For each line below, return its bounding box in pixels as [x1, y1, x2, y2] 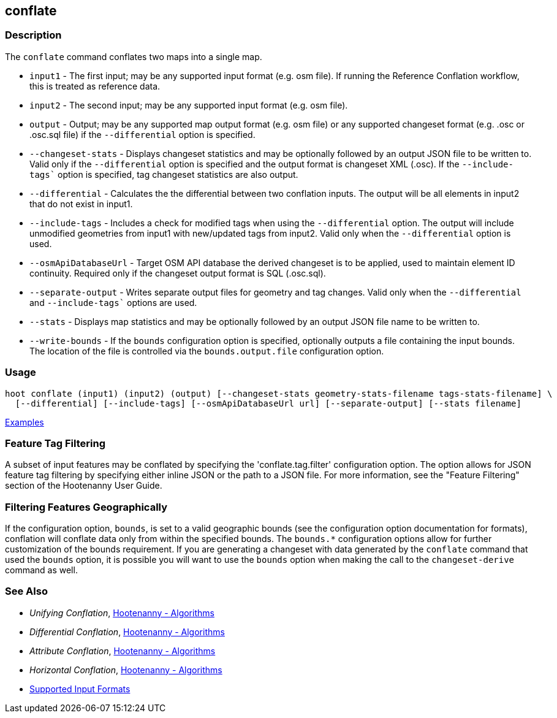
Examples [5, 416, 44, 427]
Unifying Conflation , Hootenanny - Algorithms [29, 607, 214, 618]
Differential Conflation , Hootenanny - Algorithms [29, 626, 225, 637]
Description [5, 29, 62, 42]
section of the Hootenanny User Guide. [5, 480, 162, 491]
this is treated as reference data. [29, 80, 161, 91]
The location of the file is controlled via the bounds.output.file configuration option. [29, 345, 384, 356]
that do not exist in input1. [29, 198, 133, 209]
